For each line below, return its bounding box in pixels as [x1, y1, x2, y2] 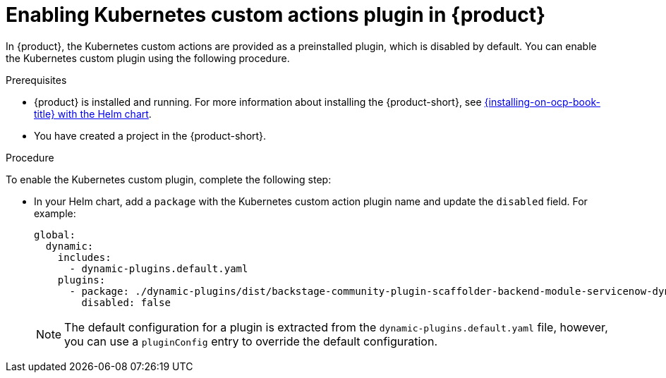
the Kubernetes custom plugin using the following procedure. [6, 51, 290, 64]
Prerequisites [6, 73, 67, 86]
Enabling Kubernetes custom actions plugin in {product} [6, 3, 546, 27]
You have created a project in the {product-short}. [34, 129, 267, 142]
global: [34, 228, 76, 240]
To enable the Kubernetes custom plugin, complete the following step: [6, 173, 332, 185]
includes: [57, 251, 111, 263]
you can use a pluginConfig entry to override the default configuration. [64, 334, 438, 348]
